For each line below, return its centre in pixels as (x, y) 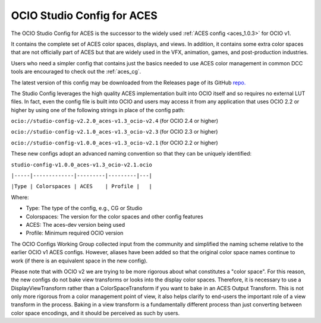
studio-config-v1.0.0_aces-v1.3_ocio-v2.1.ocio (82, 164)
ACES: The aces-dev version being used (75, 224)
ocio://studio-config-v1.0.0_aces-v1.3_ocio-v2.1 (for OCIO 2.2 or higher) (114, 142)
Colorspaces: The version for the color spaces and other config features (114, 216)
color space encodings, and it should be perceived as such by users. (95, 313)
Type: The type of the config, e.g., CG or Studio (84, 208)
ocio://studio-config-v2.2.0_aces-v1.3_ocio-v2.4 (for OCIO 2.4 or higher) (115, 121)
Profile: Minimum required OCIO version (75, 233)
